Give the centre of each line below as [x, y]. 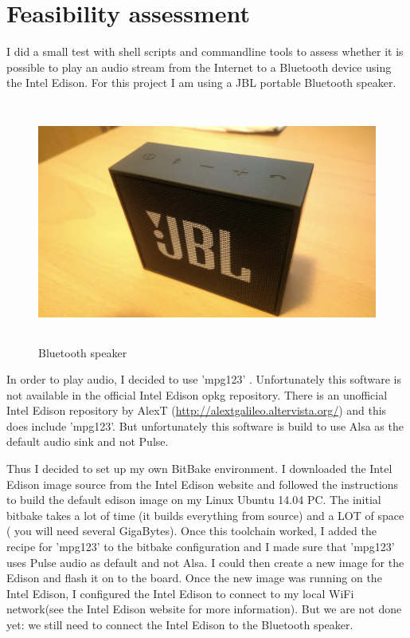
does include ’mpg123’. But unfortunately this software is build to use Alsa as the [205, 425]
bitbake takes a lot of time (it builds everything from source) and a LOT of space [205, 515]
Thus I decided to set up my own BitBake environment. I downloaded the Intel [199, 469]
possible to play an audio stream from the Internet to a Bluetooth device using [199, 67]
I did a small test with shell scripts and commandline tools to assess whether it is [205, 51]
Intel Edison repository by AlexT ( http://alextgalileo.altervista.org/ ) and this [197, 410]
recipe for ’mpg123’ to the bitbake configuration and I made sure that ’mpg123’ [201, 547]
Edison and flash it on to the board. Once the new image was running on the [194, 578]
